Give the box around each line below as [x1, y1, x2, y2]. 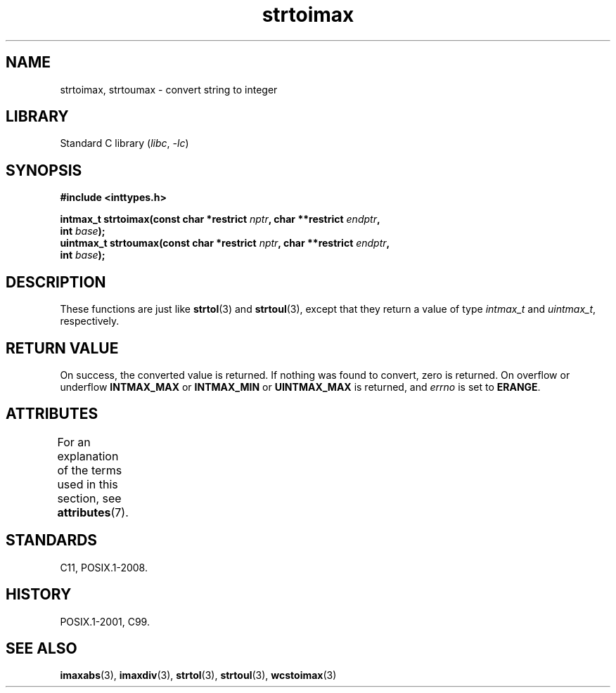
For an [57, 434, 91, 449]
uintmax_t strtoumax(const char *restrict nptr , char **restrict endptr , [60, 237, 390, 250]
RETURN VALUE [6, 339, 119, 357]
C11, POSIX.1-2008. [60, 561, 148, 574]
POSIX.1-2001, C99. [60, 615, 150, 628]
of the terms [57, 462, 122, 477]
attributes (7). [57, 505, 129, 519]
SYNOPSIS [6, 161, 82, 179]
